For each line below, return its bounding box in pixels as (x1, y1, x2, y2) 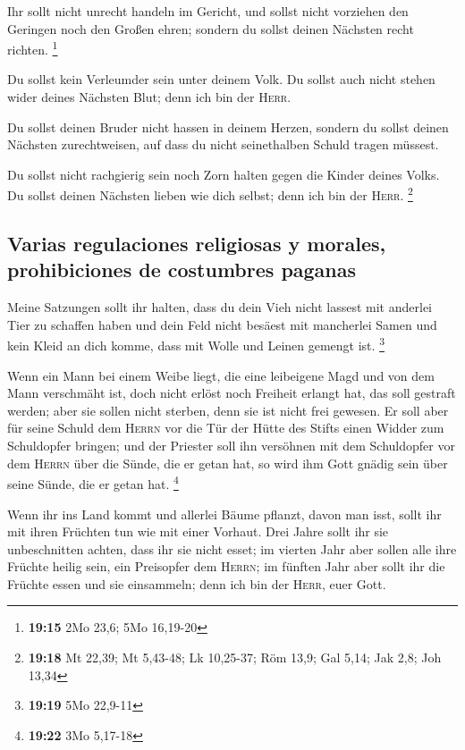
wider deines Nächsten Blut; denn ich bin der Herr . (7, 88, 292, 106)
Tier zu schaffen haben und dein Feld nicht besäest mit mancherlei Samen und (7, 315, 437, 333)
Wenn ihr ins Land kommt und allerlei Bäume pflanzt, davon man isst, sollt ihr (7, 504, 442, 523)
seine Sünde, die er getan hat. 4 (7, 472, 179, 493)
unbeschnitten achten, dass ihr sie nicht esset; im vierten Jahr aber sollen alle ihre (7, 539, 457, 558)
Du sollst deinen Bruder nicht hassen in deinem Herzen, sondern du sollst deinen (7, 117, 449, 136)
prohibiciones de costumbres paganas (7, 256, 357, 283)
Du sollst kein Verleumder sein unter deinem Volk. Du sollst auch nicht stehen (7, 70, 435, 88)
